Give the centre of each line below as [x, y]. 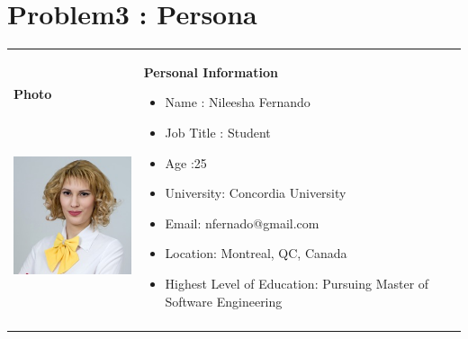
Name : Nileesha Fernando [238, 102]
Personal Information [211, 71]
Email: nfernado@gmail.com [242, 223]
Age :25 [186, 162]
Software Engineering [224, 301]
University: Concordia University [256, 193]
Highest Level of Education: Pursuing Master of [297, 284]
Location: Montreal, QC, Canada [256, 253]
